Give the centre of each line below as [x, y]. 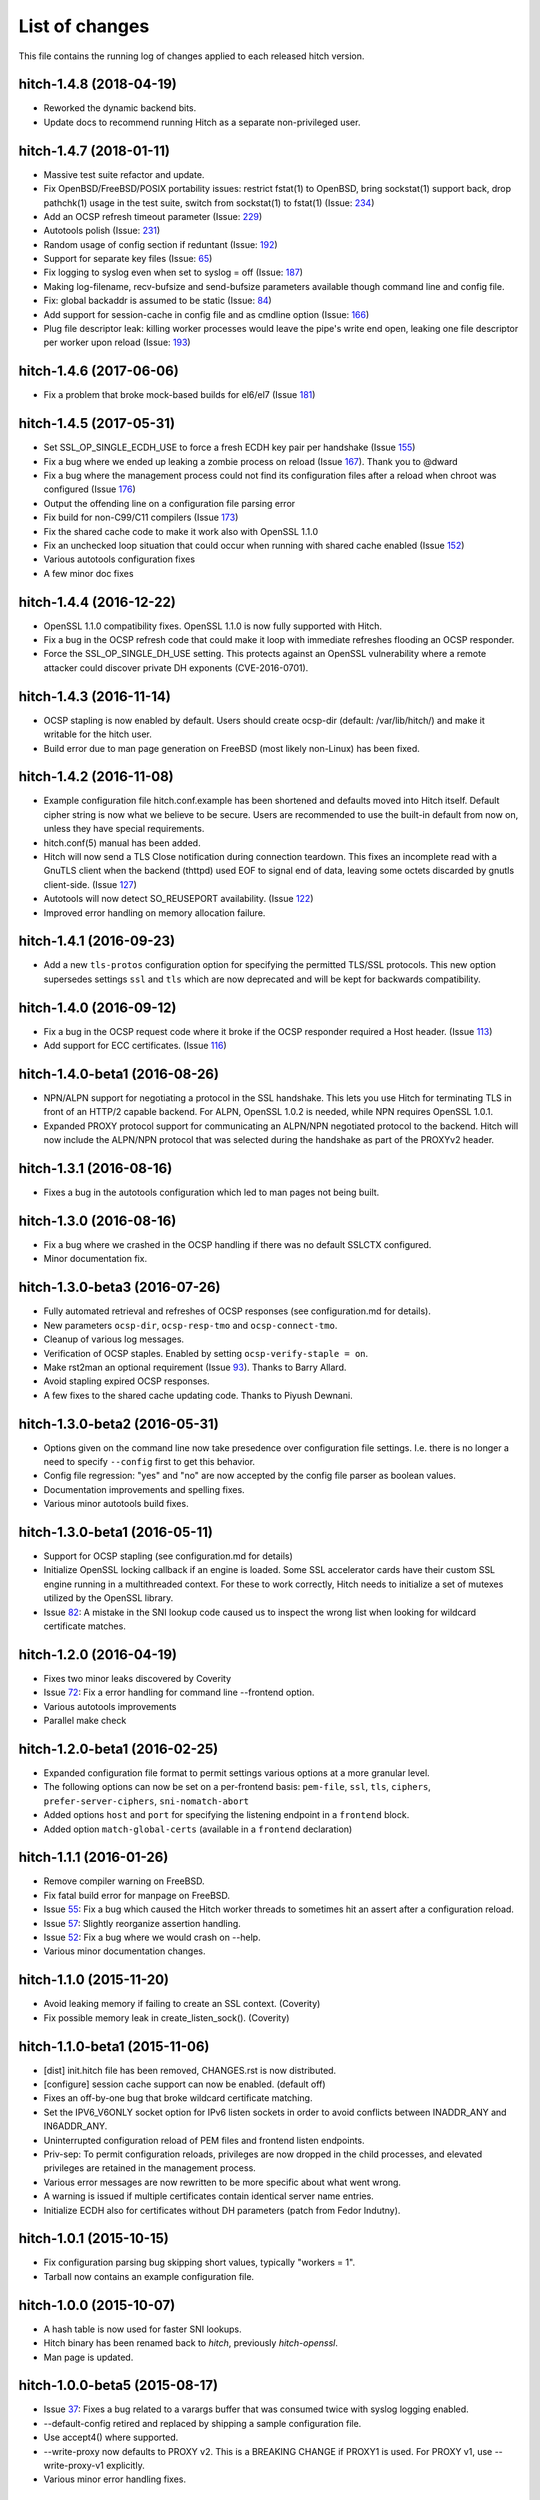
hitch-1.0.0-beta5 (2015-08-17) [118, 2385]
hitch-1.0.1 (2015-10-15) [93, 2238]
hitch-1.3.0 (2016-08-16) [97, 1220]
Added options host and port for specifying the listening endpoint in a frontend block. [226, 1815]
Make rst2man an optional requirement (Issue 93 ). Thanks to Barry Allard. [195, 1367]
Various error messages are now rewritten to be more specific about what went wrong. [222, 2182]
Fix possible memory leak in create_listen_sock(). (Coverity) [166, 2017]
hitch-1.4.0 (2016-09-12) [97, 1007]
